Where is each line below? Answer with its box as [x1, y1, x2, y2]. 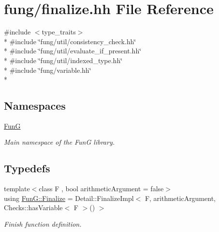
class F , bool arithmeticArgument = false [39, 183, 164, 194]
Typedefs [4, 161, 50, 176]
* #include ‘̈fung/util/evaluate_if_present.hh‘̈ [4, 46, 142, 56]
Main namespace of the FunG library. [4, 137, 115, 147]
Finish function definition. [4, 219, 82, 229]
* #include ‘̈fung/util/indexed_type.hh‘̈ [4, 55, 123, 65]
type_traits [42, 27, 76, 37]
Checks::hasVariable [4, 202, 63, 213]
